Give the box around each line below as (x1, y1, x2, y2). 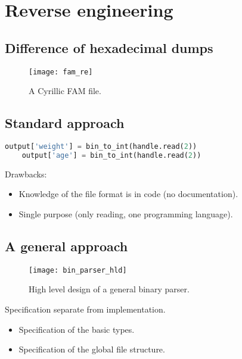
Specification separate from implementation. (5, 303, 166, 316)
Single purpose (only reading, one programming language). (18, 207, 233, 220)
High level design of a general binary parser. (29, 283, 190, 295)
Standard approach (5, 114, 125, 132)
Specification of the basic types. (18, 323, 135, 335)
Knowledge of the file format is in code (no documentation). (18, 188, 238, 200)
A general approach (5, 236, 128, 255)
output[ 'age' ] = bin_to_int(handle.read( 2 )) (21, 151, 201, 160)
